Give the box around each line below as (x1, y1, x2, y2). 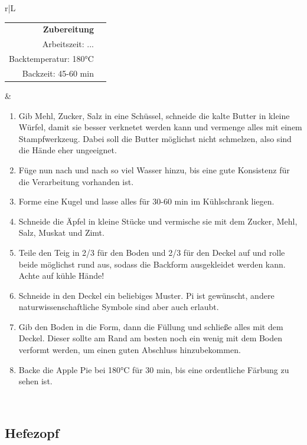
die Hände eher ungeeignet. (18, 144, 117, 156)
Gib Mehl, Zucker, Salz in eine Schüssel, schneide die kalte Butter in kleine (18, 109, 290, 121)
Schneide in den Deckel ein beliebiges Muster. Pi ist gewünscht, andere (18, 289, 275, 301)
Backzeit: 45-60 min (22, 67, 94, 79)
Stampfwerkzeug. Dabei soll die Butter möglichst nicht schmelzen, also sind (18, 132, 292, 144)
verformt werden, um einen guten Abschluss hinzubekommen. (18, 344, 241, 356)
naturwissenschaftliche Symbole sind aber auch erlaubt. (18, 301, 219, 313)
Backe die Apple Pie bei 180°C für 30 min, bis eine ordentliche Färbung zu (18, 363, 289, 375)
